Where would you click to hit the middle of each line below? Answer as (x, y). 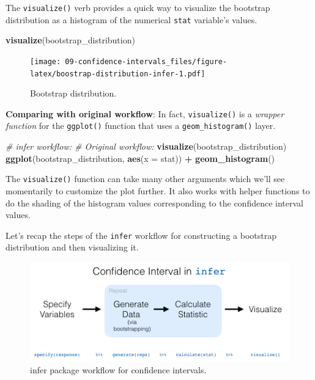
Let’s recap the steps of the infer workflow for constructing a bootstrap (141, 235)
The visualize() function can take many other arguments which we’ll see (145, 179)
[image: (46, 61)
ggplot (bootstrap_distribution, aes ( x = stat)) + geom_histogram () (140, 158)
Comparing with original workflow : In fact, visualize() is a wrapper (145, 113)
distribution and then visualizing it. (72, 247)
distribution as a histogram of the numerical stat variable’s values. (132, 19)
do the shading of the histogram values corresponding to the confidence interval (154, 203)
